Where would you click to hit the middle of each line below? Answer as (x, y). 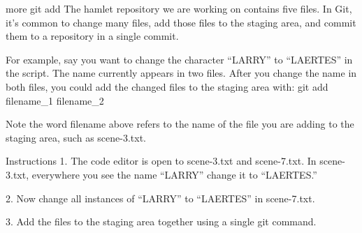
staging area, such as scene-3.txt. (76, 137)
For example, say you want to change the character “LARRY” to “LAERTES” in (179, 59)
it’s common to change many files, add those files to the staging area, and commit (181, 22)
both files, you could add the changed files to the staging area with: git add (167, 86)
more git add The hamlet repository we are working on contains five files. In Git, (179, 8)
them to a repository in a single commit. (92, 36)
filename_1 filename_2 (55, 100)
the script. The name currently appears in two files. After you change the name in (181, 73)
